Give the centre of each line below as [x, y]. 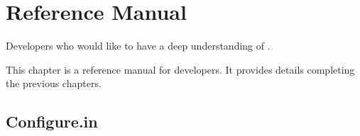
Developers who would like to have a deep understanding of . [138, 46]
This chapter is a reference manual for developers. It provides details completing [180, 69]
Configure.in [52, 121]
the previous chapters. [54, 83]
